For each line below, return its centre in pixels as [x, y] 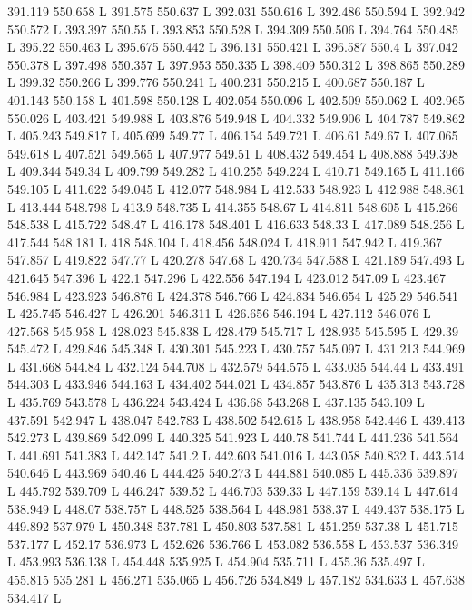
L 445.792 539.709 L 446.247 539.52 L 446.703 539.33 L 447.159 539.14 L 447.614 [233, 491]
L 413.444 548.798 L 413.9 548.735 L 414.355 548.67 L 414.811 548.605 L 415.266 [233, 206]
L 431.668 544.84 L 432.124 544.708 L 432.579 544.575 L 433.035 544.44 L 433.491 [236, 366]
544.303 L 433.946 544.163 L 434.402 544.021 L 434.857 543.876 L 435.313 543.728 [236, 384]
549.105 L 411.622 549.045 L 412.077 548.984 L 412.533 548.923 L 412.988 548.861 [236, 188]
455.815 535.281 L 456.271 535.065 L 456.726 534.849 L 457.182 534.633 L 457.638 [236, 579]
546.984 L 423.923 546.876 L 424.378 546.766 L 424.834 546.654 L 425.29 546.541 [233, 295]
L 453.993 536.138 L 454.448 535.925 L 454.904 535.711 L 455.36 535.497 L [216, 562]
